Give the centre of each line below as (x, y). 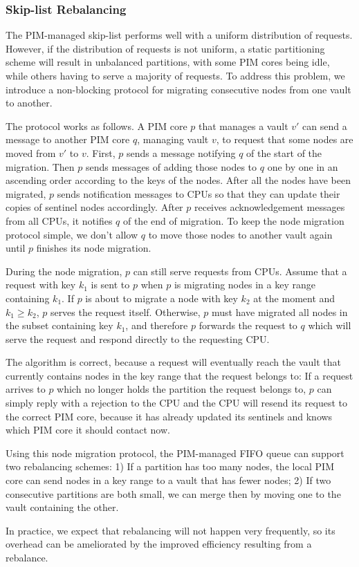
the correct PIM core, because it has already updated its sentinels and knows (169, 416)
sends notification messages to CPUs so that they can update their (199, 193)
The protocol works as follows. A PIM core (96, 126)
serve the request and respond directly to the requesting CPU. (138, 338)
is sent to (110, 285)
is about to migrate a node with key (162, 298)
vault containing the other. (62, 507)
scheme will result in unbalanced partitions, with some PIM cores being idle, (168, 62)
